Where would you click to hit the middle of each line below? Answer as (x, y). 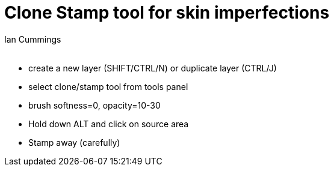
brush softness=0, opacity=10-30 (94, 105)
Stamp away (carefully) (74, 142)
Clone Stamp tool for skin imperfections (167, 13)
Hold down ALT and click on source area (109, 124)
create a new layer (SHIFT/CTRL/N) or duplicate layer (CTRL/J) (153, 68)
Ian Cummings (33, 39)
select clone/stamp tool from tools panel (108, 86)
